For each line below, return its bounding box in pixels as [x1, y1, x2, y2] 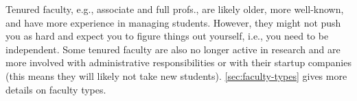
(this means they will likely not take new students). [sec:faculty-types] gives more [5, 68, 347, 83]
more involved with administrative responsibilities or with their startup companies [5, 55, 352, 70]
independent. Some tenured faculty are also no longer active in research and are [5, 42, 341, 56]
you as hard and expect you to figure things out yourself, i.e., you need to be [5, 29, 329, 43]
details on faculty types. [5, 82, 106, 96]
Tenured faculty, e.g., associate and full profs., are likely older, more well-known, [5, 2, 344, 16]
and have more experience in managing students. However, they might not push [5, 15, 341, 29]
